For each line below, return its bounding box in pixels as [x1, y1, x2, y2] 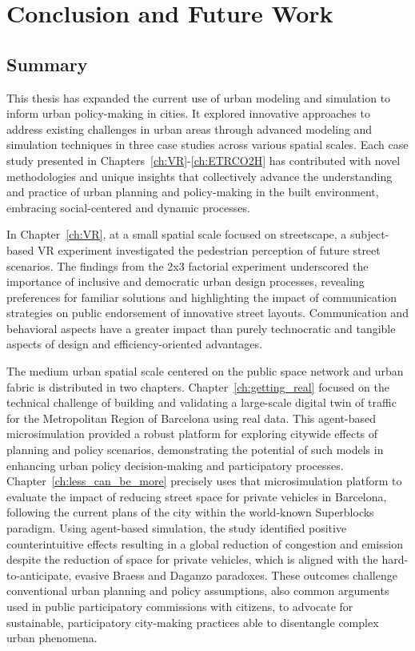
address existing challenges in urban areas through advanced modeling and [6, 120, 373, 137]
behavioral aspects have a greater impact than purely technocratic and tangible [6, 319, 396, 336]
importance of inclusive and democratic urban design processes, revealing [6, 273, 365, 290]
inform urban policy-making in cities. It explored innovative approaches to [6, 105, 370, 122]
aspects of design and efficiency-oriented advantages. [6, 336, 262, 352]
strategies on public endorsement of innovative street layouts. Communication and [6, 304, 409, 321]
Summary [6, 51, 88, 76]
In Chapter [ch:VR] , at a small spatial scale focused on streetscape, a [6, 226, 347, 243]
